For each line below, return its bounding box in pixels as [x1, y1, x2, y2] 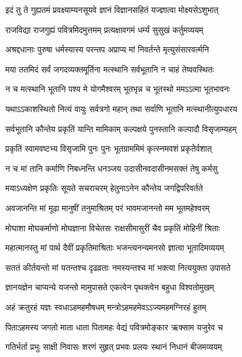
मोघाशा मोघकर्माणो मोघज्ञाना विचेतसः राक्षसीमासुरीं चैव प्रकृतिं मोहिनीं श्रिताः [5, 221, 220, 234]
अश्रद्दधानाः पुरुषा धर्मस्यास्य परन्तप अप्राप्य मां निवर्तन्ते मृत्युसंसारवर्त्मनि [5, 43, 209, 55]
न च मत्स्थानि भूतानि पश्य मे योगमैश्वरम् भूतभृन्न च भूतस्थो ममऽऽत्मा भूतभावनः [5, 83, 230, 95]
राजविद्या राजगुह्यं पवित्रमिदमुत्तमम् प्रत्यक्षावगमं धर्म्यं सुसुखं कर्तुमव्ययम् [5, 23, 204, 35]
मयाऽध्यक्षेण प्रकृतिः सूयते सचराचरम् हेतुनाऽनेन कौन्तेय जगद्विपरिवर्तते [5, 182, 203, 194]
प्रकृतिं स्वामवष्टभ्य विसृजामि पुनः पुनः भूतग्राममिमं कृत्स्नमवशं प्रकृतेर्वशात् [5, 142, 212, 155]
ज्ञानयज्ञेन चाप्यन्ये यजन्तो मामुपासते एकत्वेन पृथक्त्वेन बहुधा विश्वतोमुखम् [5, 281, 214, 293]
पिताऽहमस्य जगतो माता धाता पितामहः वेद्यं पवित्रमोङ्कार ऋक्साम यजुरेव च [5, 320, 223, 333]
